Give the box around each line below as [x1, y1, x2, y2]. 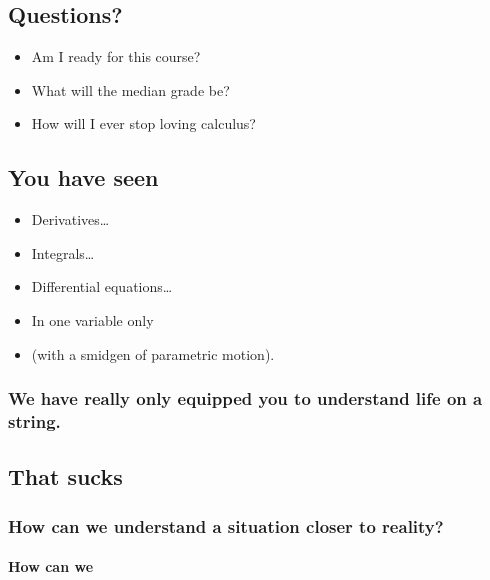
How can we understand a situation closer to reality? [8, 513, 444, 538]
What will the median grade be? [31, 79, 230, 100]
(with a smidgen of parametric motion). [31, 343, 275, 364]
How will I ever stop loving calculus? [31, 113, 256, 134]
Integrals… [31, 242, 95, 263]
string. [8, 409, 61, 433]
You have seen [8, 162, 159, 193]
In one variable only [31, 309, 154, 330]
